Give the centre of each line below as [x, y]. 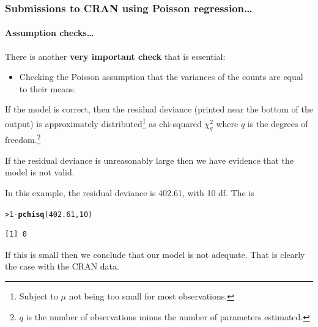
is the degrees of [278, 123]
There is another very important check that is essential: [115, 56]
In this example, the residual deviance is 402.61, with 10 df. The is [130, 192]
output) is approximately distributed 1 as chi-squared [103, 123]
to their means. [48, 88]
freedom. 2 [23, 139]
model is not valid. [40, 172]
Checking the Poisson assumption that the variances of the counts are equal [161, 77]
